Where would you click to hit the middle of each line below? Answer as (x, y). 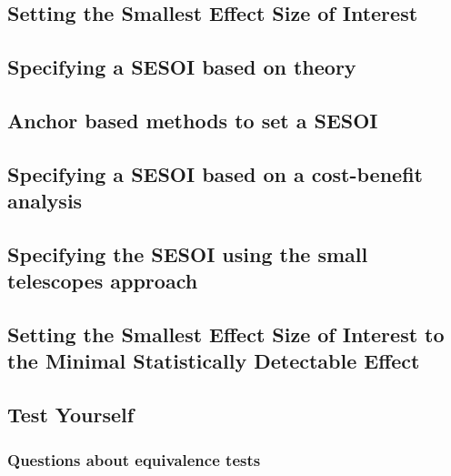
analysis (45, 201)
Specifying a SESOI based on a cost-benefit (215, 173)
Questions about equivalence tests (134, 459)
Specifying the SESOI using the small (188, 253)
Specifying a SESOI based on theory (182, 67)
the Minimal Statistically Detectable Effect (214, 361)
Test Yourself (71, 415)
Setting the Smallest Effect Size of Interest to (226, 334)
